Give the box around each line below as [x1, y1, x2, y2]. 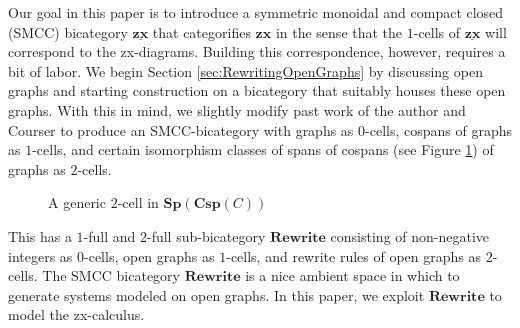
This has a [8, 225, 72, 246]
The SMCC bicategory [42, 265, 180, 286]
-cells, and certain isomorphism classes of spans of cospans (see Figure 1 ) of [32, 139, 494, 160]
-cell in [117, 192, 159, 213]
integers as [8, 245, 73, 266]
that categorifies [152, 21, 251, 42]
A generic [48, 192, 106, 213]
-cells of [413, 21, 461, 42]
